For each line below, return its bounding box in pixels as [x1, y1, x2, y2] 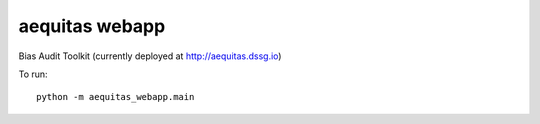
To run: [18, 68, 49, 80]
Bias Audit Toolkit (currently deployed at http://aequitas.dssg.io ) [18, 50, 282, 62]
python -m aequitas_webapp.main [36, 91, 195, 103]
